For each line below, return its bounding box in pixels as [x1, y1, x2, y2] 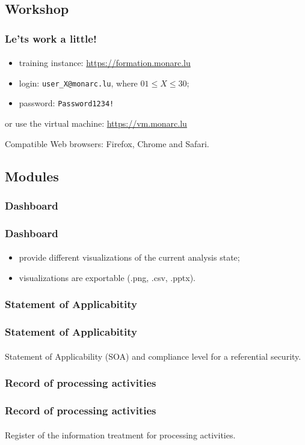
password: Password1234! [19, 97, 114, 109]
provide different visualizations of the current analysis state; [19, 251, 240, 264]
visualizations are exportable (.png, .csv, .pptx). [19, 271, 196, 283]
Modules [5, 166, 59, 185]
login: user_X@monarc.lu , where [19, 76, 138, 89]
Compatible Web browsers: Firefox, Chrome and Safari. [5, 137, 209, 150]
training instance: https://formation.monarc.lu [19, 56, 191, 69]
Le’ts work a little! [5, 31, 97, 46]
